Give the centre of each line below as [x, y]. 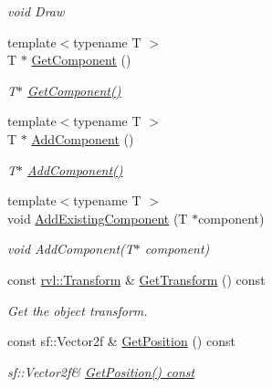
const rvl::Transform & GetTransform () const [136, 279]
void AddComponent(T [71, 249]
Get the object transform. [78, 310]
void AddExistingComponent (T [98, 218]
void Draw [36, 11]
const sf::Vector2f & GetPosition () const [121, 341]
